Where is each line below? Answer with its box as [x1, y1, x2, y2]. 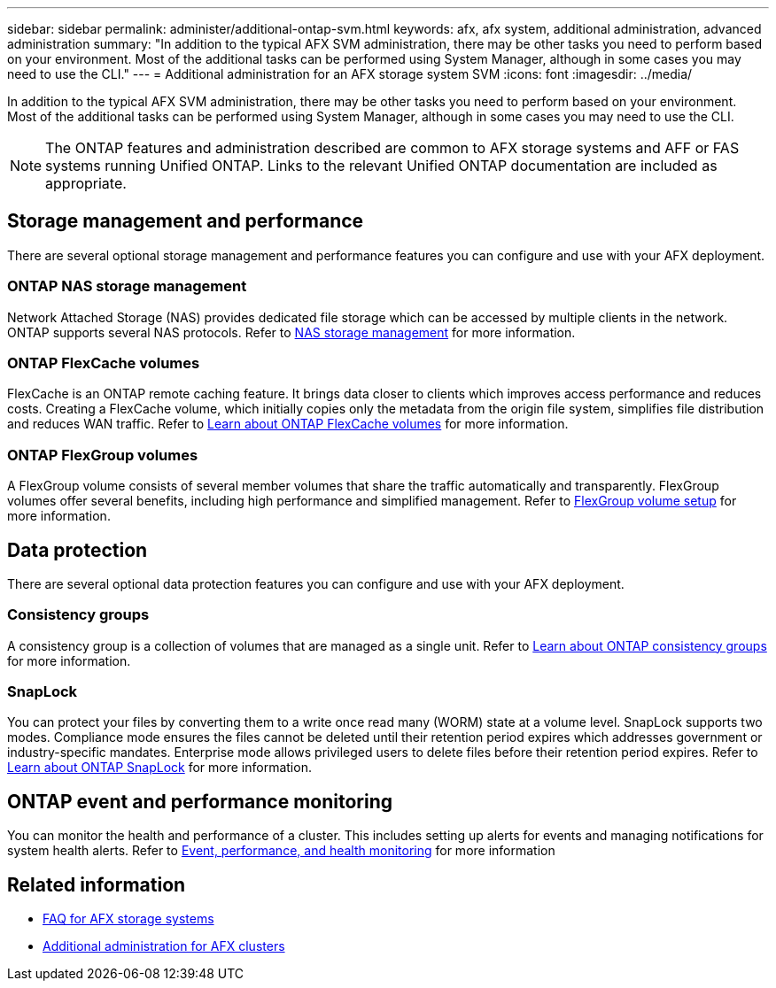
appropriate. [45, 174, 127, 192]
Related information [7, 873, 186, 896]
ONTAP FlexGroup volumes [7, 445, 198, 464]
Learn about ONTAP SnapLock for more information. [7, 760, 312, 776]
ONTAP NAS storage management [7, 277, 247, 296]
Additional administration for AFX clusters [43, 938, 285, 954]
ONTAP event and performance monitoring [7, 790, 392, 813]
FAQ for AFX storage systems [43, 911, 214, 927]
